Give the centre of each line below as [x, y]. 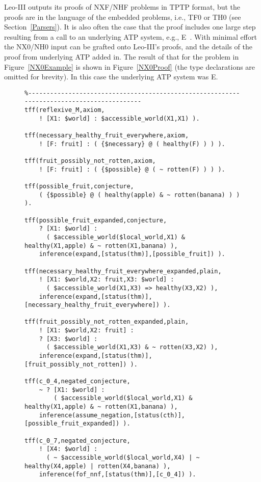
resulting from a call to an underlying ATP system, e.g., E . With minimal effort [130, 36]
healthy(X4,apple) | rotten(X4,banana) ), [98, 466]
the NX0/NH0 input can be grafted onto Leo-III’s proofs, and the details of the [128, 47]
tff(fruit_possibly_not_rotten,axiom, [90, 161]
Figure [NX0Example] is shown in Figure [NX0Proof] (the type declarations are [130, 66]
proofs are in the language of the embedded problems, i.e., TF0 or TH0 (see [123, 17]
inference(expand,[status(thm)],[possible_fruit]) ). [132, 254]
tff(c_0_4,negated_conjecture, [77, 381]
